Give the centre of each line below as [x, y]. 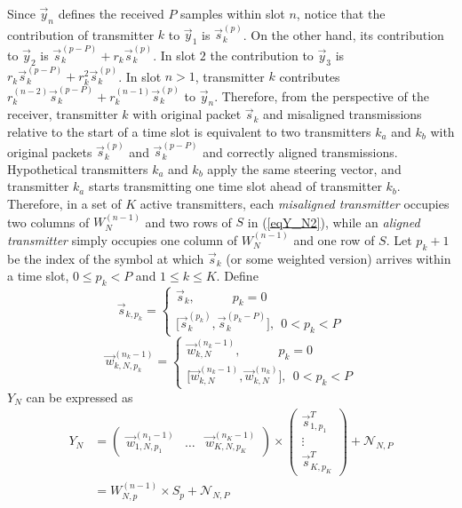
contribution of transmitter [81, 34]
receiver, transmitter [63, 114]
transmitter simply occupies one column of [123, 239]
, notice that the [341, 13]
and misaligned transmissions [343, 114]
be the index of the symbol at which [106, 258]
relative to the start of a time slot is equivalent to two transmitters [189, 131]
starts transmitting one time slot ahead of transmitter [235, 186]
